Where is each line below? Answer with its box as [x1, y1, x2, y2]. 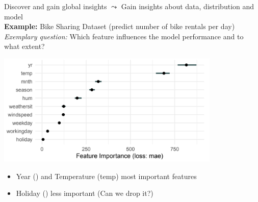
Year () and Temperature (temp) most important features [16, 170, 197, 181]
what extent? [4, 41, 45, 52]
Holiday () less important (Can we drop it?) [16, 188, 153, 198]
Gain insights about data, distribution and [121, 1, 254, 11]
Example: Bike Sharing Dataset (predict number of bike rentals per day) [4, 21, 235, 32]
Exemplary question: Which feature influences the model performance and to [4, 31, 244, 41]
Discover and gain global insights [4, 1, 107, 11]
